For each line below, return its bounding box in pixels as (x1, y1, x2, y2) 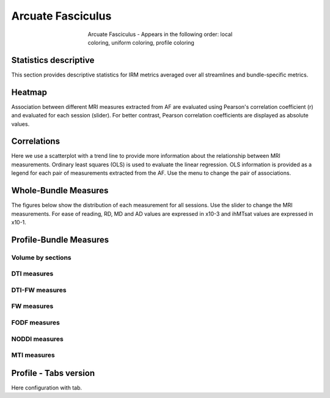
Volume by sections (11, 253, 71, 262)
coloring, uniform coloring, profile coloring (87, 39, 195, 46)
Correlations (11, 136, 61, 147)
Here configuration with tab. (11, 384, 82, 391)
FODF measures (11, 318, 61, 326)
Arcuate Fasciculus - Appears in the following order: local (87, 31, 233, 38)
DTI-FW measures (11, 286, 67, 294)
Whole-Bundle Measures (11, 185, 109, 196)
